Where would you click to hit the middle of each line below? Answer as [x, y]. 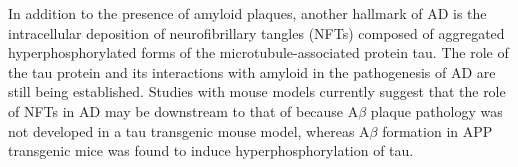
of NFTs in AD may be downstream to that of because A [183, 110]
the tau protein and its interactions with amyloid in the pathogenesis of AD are [252, 71]
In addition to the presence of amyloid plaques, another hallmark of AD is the [247, 13]
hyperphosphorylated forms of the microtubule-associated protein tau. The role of [258, 52]
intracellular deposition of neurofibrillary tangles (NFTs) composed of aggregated [256, 32]
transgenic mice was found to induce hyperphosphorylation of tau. [211, 150]
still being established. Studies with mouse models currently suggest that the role [257, 91]
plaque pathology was [436, 110]
